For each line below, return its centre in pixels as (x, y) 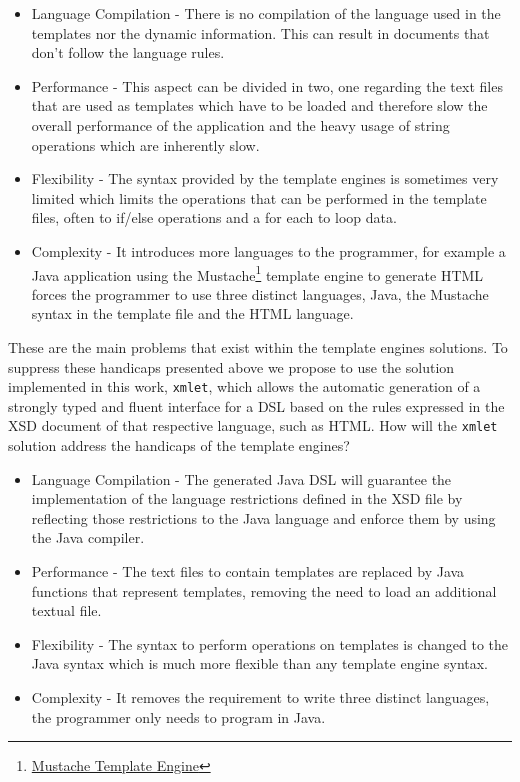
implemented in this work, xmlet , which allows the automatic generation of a (244, 386)
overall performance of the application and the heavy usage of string (240, 124)
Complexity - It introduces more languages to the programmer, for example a (268, 250)
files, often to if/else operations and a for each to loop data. (214, 217)
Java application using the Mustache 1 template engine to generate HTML (257, 273)
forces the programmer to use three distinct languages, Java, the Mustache (260, 293)
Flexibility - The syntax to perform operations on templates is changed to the (270, 643)
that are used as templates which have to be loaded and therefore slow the (259, 105)
